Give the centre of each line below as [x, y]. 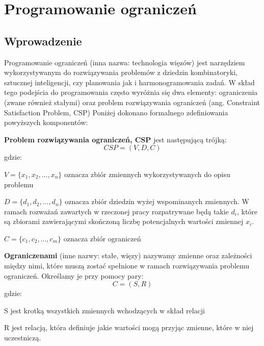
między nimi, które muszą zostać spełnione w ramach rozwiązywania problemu [127, 266]
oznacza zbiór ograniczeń [102, 238]
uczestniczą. [23, 338]
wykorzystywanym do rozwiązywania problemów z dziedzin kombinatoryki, [121, 72]
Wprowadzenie [43, 41]
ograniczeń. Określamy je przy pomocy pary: [74, 275]
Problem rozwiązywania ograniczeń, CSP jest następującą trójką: [115, 139]
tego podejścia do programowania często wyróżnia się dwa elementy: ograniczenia [131, 92]
